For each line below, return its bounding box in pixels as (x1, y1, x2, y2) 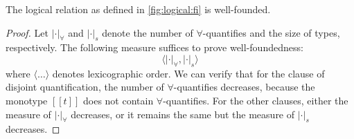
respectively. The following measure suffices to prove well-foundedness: (6, 40, 303, 55)
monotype (6, 93, 48, 107)
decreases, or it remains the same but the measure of (71, 106, 295, 121)
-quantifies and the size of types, (202, 25, 340, 39)
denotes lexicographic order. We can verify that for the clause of (52, 66, 325, 80)
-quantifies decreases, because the (173, 80, 315, 94)
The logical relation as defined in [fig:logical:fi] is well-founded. (6, 2, 271, 16)
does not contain (82, 93, 154, 107)
